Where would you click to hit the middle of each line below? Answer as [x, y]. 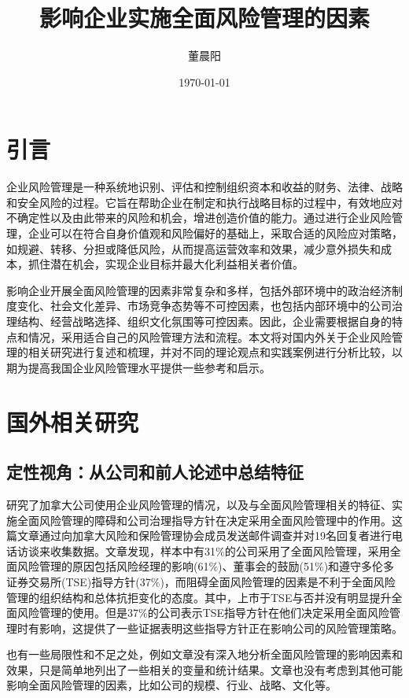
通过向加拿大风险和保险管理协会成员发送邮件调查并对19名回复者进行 [215, 536]
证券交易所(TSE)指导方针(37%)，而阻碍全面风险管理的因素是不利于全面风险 [201, 581]
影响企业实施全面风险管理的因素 [204, 18]
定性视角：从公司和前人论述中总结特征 [155, 472]
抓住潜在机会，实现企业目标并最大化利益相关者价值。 [166, 264]
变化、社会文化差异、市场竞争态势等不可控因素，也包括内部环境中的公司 [204, 306]
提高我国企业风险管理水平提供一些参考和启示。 [149, 367]
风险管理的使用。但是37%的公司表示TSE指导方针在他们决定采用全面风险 [203, 613]
